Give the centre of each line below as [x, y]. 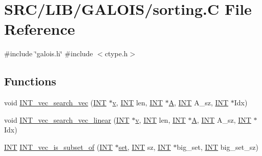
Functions [30, 81]
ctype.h [116, 53]
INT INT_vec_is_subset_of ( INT [59, 147]
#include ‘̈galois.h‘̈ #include [49, 53]
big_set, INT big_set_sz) [217, 147]
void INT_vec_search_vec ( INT [55, 103]
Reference [40, 29]
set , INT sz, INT [145, 147]
